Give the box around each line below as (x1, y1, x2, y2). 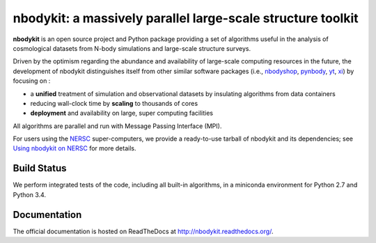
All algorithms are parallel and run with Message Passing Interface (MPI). (13, 122, 222, 130)
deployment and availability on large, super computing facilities (30, 109, 214, 118)
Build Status (13, 162, 67, 174)
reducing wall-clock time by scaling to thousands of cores (30, 99, 198, 107)
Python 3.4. (13, 190, 47, 198)
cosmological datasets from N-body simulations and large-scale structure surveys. (13, 44, 251, 52)
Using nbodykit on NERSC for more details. (13, 144, 136, 152)
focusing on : (13, 77, 51, 85)
